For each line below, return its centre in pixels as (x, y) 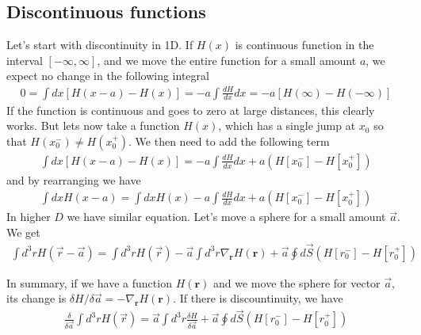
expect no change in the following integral (108, 76)
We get (23, 232)
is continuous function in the (304, 45)
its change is (36, 298)
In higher (29, 217)
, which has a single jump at (287, 126)
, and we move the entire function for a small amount (227, 60)
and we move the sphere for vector (297, 282)
